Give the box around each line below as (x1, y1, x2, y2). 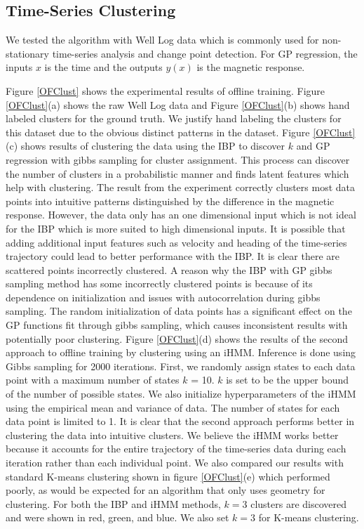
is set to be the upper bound (226, 372, 349, 387)
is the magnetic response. (196, 60, 305, 74)
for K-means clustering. (258, 510, 359, 525)
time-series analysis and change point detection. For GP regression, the (52, 46, 358, 60)
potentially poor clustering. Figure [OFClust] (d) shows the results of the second (6, 331, 349, 346)
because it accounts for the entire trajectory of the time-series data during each (6, 441, 346, 456)
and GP (296, 138, 330, 153)
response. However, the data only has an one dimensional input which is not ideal (6, 207, 356, 222)
